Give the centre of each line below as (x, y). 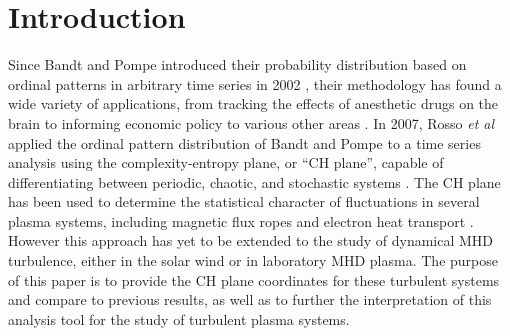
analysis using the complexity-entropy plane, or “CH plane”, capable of (226, 162)
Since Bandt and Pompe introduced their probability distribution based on (237, 64)
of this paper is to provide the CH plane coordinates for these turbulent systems (254, 279)
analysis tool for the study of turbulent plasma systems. (179, 318)
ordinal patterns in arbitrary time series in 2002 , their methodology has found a (255, 83)
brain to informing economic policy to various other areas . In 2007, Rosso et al (251, 122)
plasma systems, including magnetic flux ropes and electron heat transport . (241, 220)
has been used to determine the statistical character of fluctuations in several (244, 201)
